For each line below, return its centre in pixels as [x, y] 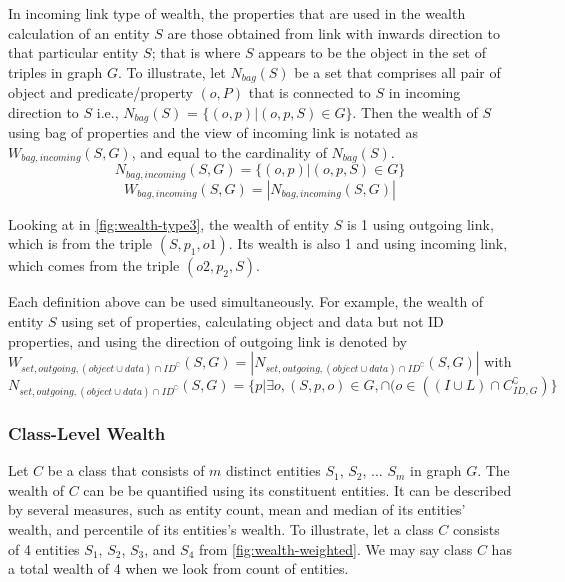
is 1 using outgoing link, [420, 223]
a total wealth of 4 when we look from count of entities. [178, 568]
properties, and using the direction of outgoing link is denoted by [208, 340]
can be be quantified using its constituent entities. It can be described [297, 489]
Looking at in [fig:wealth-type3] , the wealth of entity [169, 223]
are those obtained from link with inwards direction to [333, 32]
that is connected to [309, 92]
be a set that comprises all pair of [397, 71]
